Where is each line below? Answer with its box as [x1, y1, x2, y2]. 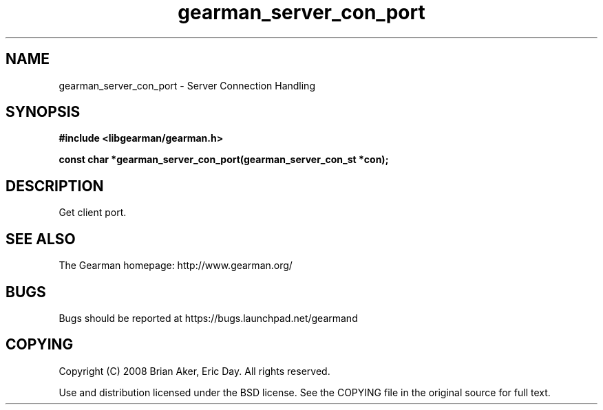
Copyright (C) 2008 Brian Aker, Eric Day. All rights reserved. [59, 365, 330, 377]
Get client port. [59, 206, 127, 219]
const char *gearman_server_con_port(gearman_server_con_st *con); [59, 153, 389, 166]
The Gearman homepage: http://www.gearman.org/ [59, 259, 293, 272]
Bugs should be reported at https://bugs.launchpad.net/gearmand [59, 312, 358, 324]
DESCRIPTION [6, 177, 104, 195]
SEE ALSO [6, 230, 76, 248]
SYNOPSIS [6, 103, 81, 121]
